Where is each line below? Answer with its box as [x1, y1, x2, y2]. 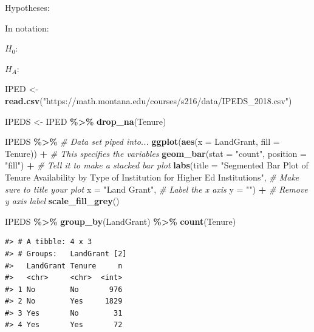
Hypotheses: [5, 1, 50, 13]
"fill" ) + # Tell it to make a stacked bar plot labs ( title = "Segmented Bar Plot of [5, 159, 309, 171]
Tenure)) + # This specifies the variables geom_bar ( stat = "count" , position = [5, 147, 307, 159]
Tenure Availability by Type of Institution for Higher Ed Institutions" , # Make [5, 170, 299, 183]
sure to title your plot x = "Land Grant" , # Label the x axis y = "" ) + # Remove [5, 182, 308, 195]
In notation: [5, 21, 49, 34]
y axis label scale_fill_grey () [5, 194, 120, 207]
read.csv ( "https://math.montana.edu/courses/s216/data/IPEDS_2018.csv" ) [5, 94, 292, 107]
